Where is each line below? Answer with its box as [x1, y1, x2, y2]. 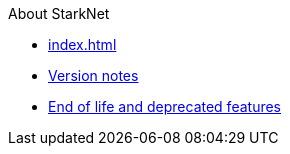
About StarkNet [8, 5, 110, 22]
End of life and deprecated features [48, 98, 282, 115]
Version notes [48, 67, 139, 84]
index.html [48, 36, 117, 53]
